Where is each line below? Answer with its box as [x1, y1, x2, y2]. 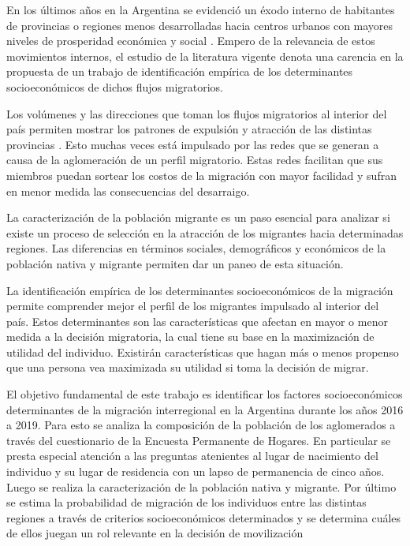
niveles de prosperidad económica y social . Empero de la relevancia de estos [6, 32, 375, 49]
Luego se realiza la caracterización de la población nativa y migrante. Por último [6, 478, 397, 495]
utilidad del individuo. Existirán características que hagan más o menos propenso [6, 343, 399, 360]
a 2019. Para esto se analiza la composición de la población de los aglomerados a [6, 417, 396, 433]
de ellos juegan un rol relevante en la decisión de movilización [6, 525, 304, 541]
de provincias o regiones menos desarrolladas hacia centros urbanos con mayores [6, 17, 393, 33]
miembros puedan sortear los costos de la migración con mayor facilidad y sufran [6, 166, 397, 183]
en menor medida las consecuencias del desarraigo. [6, 182, 250, 199]
